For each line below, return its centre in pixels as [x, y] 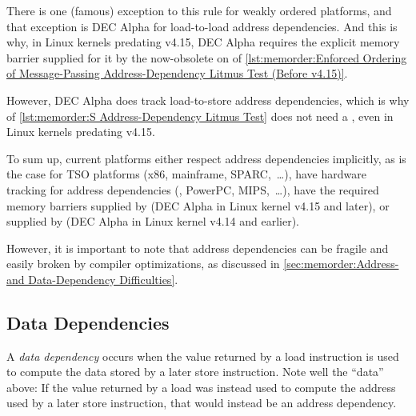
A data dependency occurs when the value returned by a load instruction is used [203, 356]
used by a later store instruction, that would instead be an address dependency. [202, 403]
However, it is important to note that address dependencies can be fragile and [198, 248]
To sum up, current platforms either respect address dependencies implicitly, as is [206, 158]
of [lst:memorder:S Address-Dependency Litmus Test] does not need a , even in [200, 116]
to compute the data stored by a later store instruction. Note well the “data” [195, 372]
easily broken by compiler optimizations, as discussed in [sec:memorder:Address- [203, 264]
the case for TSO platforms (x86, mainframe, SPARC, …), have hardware [186, 174]
